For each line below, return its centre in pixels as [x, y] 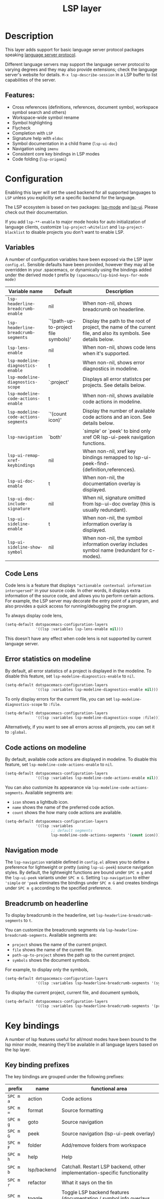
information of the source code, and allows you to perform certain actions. [80, 596]
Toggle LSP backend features [95, 1193]
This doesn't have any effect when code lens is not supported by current [78, 638]
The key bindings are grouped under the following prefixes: [65, 1077]
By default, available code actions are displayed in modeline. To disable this [81, 759]
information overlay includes [115, 544]
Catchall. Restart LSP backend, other [104, 1167]
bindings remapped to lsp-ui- [117, 457]
